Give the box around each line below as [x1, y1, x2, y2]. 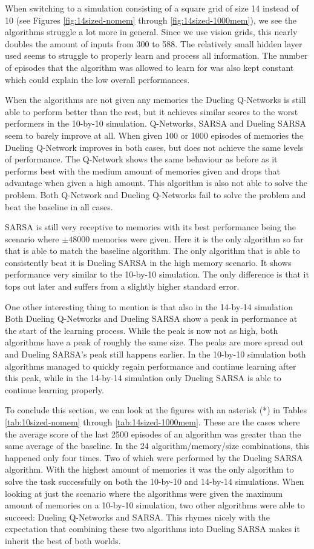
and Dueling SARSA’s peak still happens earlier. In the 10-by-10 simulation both [5, 348, 306, 361]
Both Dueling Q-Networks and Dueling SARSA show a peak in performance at [5, 312, 298, 325]
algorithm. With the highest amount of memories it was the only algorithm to [5, 463, 294, 476]
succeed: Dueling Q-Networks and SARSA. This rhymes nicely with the [5, 510, 270, 523]
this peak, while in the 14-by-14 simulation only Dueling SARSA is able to [5, 371, 281, 384]
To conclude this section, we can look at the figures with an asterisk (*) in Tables [5, 404, 307, 416]
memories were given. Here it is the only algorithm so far [92, 232, 304, 245]
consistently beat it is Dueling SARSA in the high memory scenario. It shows [5, 256, 292, 268]
